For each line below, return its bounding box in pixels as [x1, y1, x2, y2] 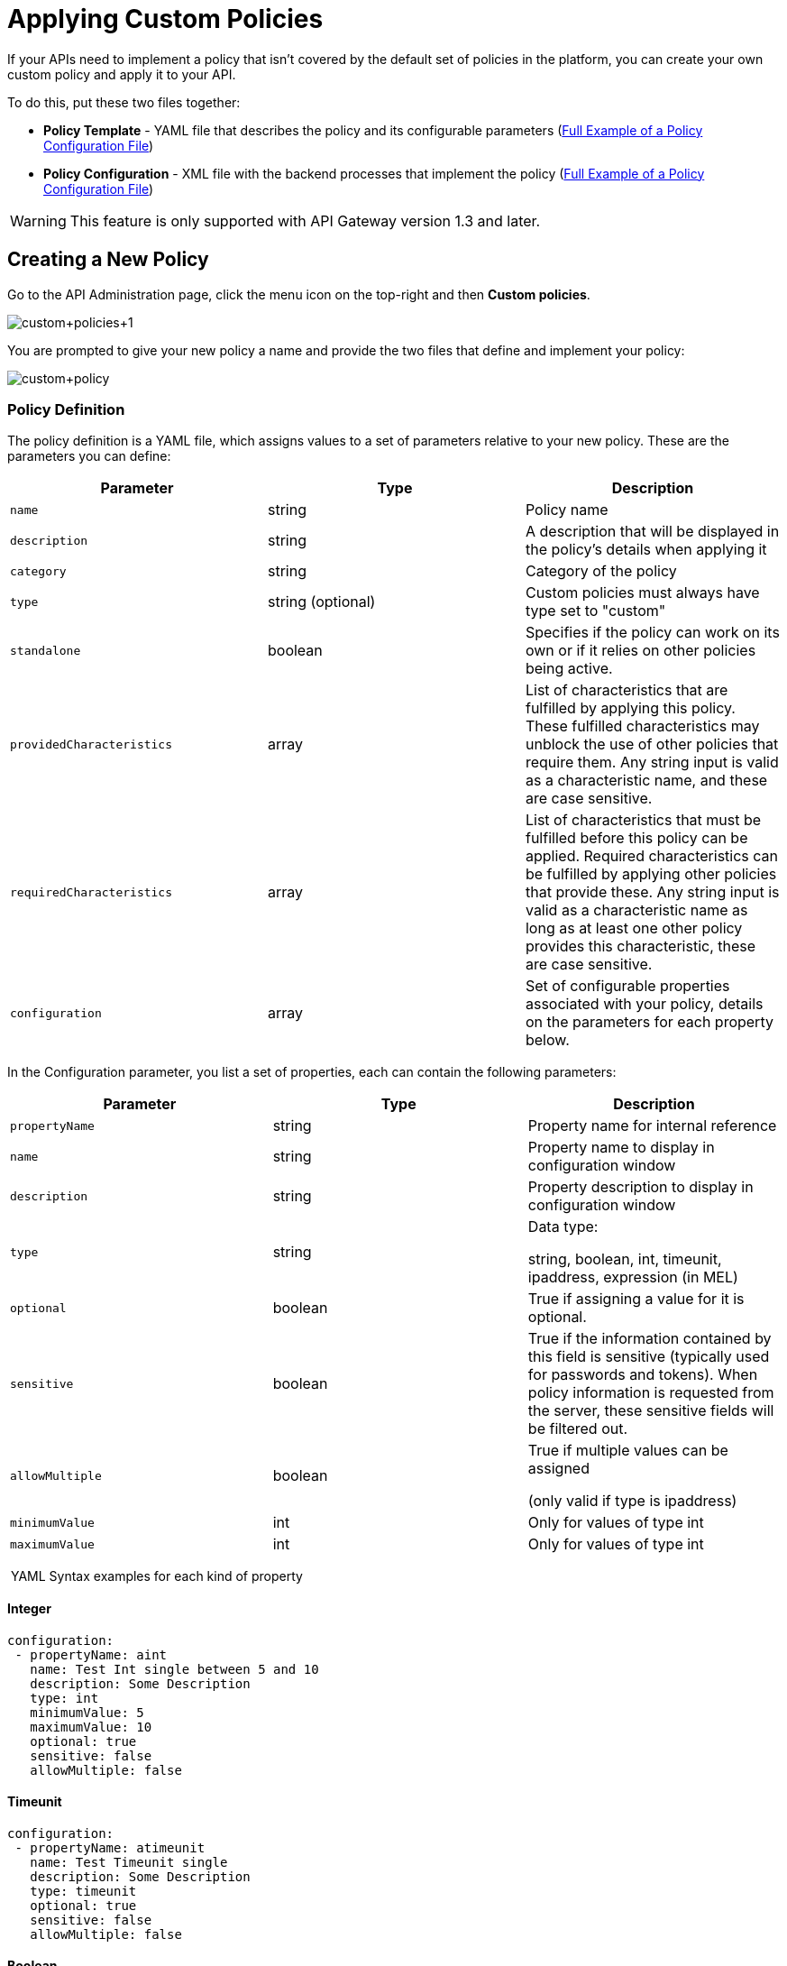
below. [525, 1031, 570, 1050]
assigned [527, 1459, 590, 1478]
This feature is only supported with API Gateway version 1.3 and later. [69, 211, 541, 230]
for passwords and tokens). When [527, 1365, 758, 1384]
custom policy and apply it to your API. [7, 66, 236, 82]
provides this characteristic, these [525, 937, 756, 956]
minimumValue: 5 [30, 1704, 144, 1720]
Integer [7, 1600, 51, 1616]
